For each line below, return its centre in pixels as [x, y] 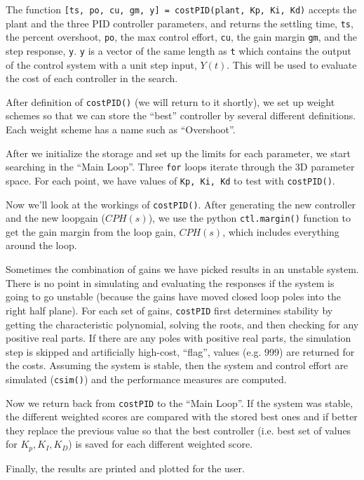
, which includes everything [281, 231]
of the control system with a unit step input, [101, 64]
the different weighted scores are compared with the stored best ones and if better [182, 416]
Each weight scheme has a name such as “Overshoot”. [121, 129]
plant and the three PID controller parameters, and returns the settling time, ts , [180, 23]
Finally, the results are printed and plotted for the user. [125, 468]
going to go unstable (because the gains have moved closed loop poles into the [173, 296]
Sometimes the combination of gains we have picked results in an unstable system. [182, 269]
